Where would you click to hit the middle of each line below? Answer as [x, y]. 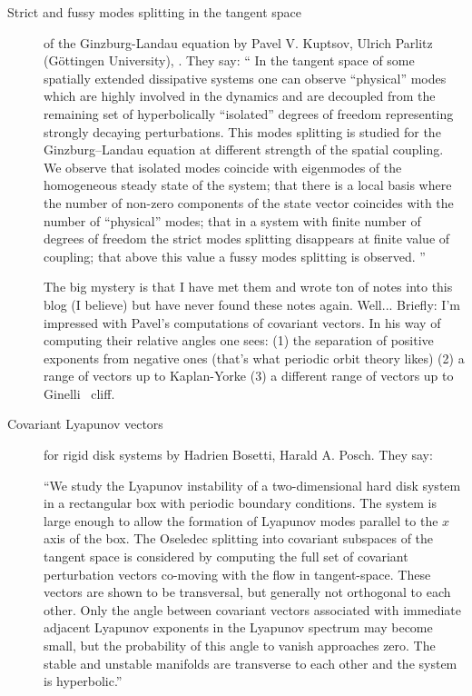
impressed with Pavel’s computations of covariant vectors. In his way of [242, 322]
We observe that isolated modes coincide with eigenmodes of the [223, 167]
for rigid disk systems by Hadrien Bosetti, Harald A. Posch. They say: [238, 455]
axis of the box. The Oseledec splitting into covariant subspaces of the [239, 538]
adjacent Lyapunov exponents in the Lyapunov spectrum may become [238, 627]
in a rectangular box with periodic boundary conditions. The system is [240, 503]
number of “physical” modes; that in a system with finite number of [232, 220]
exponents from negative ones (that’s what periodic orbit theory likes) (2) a [254, 358]
